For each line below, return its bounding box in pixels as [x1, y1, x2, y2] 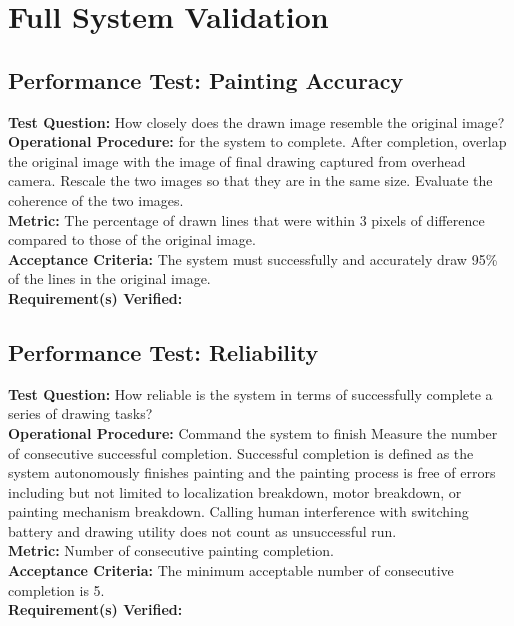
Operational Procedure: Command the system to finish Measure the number [8, 422, 498, 443]
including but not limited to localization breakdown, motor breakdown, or [8, 481, 462, 502]
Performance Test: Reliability [8, 336, 319, 367]
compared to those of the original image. [8, 229, 256, 250]
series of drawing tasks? [8, 403, 153, 424]
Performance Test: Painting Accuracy [8, 64, 404, 95]
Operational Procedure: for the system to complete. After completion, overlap [8, 131, 507, 152]
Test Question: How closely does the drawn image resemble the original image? [8, 111, 505, 132]
